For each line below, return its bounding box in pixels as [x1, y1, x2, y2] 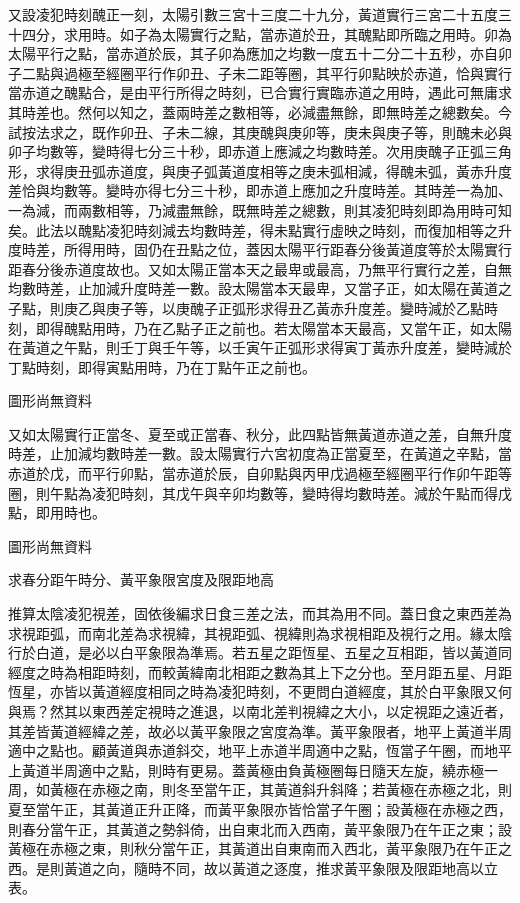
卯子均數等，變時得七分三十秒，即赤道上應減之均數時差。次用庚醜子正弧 [8, 141, 484, 162]
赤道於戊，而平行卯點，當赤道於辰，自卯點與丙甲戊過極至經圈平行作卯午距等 [8, 463, 512, 484]
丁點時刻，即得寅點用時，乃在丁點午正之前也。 [8, 356, 316, 377]
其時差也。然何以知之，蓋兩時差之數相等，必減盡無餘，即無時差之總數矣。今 [8, 101, 512, 122]
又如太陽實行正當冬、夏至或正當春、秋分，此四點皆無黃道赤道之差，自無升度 [8, 423, 512, 444]
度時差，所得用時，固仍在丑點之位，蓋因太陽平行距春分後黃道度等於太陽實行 [8, 239, 512, 260]
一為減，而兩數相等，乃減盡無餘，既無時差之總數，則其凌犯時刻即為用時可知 [8, 199, 512, 220]
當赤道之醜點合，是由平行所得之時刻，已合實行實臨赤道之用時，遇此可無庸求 [8, 82, 512, 103]
